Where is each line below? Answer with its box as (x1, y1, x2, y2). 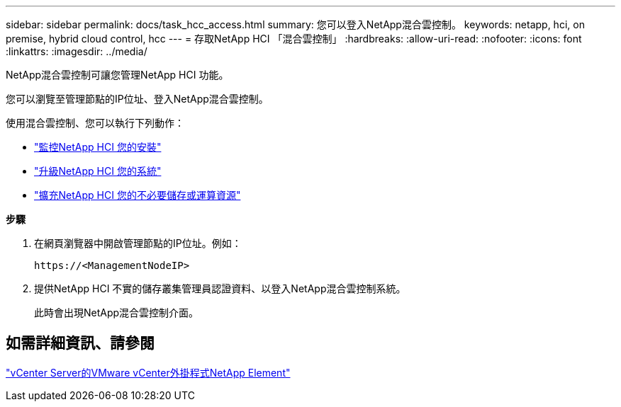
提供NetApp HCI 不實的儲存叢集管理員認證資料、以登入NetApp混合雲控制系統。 (34, 282, 406, 294)
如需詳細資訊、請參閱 (6, 334, 155, 352)
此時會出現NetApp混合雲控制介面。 (34, 306, 199, 319)
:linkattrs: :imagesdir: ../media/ (6, 45, 147, 57)
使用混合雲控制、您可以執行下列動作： (6, 117, 184, 129)
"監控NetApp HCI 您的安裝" (34, 141, 162, 153)
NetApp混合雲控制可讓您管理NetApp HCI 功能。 (6, 69, 229, 81)
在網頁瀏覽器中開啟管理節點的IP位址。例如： (34, 237, 242, 249)
